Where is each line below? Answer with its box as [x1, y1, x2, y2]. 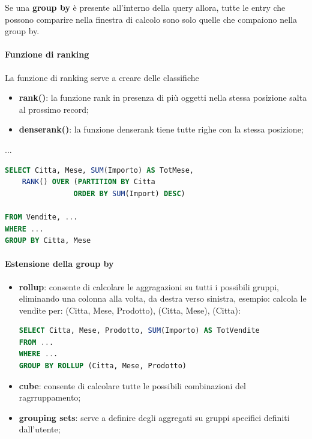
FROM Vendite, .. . [5, 212, 78, 221]
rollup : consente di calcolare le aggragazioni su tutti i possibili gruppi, [19, 280, 279, 293]
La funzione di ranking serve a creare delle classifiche [5, 71, 199, 83]
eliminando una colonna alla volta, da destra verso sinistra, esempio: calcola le [19, 292, 307, 305]
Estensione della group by [5, 257, 114, 270]
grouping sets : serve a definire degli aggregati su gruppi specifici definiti [19, 411, 290, 423]
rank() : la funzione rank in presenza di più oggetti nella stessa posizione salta [19, 91, 307, 104]
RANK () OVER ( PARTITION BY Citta [22, 178, 155, 187]
